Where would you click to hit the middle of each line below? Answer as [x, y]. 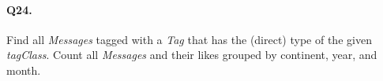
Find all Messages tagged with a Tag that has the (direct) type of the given [189, 39]
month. [24, 70]
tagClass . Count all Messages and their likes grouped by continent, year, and [192, 55]
